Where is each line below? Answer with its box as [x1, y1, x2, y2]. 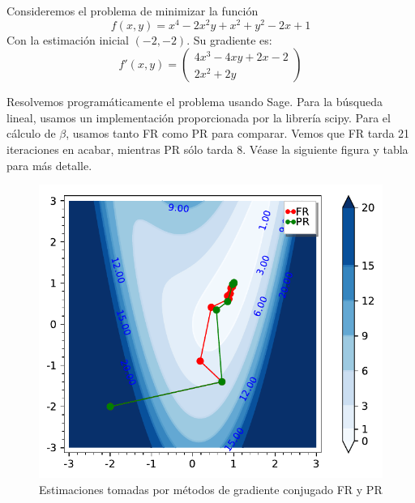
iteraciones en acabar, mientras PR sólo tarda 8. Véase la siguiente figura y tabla [6, 141, 409, 158]
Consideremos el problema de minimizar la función [6, 2, 259, 19]
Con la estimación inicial [6, 31, 129, 48]
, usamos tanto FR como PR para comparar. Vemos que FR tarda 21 [66, 125, 410, 142]
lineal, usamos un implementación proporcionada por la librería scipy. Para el [6, 109, 391, 126]
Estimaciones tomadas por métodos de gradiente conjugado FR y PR [39, 480, 383, 497]
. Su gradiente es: [186, 31, 272, 48]
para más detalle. [6, 156, 92, 173]
